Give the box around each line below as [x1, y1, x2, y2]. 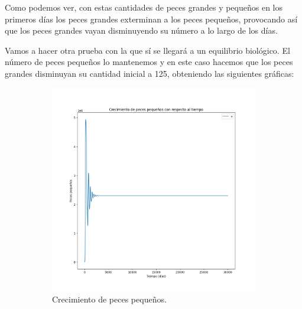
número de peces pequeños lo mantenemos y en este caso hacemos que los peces [5, 56, 293, 68]
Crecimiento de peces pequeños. [52, 293, 167, 305]
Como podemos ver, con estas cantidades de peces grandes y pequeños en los [5, 1, 283, 13]
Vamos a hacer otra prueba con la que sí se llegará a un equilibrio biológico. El [5, 44, 290, 56]
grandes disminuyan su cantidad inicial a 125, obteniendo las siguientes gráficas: [5, 67, 294, 79]
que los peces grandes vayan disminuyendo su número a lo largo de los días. [5, 24, 278, 37]
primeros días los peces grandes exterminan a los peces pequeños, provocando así [5, 12, 298, 25]
